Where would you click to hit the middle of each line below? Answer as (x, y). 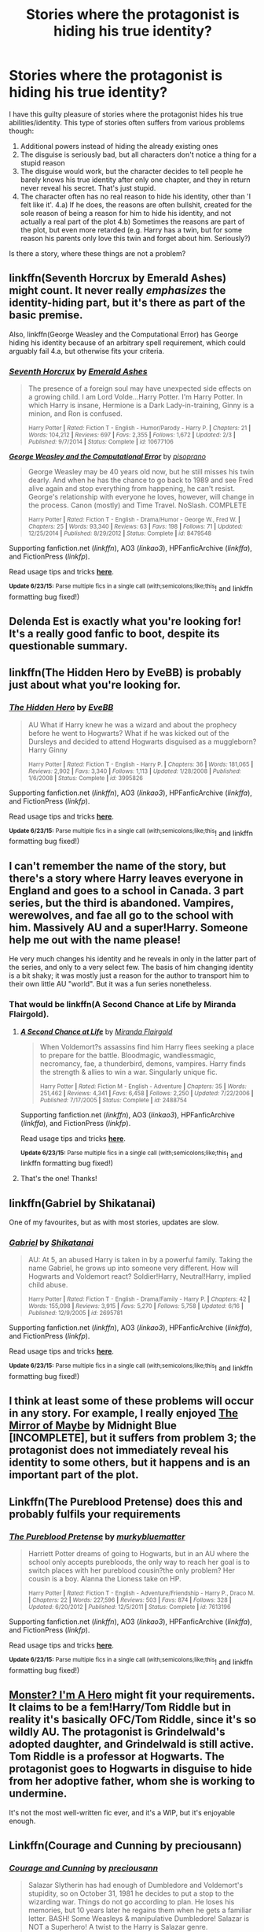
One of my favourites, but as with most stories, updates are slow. (114, 1222)
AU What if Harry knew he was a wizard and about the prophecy (132, 724)
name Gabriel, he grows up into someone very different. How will (133, 1268)
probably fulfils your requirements (95, 1514)
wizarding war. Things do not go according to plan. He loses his (131, 1902)
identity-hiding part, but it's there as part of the (127, 303)
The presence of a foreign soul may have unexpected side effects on (140, 388)
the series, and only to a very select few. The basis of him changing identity (131, 968)
